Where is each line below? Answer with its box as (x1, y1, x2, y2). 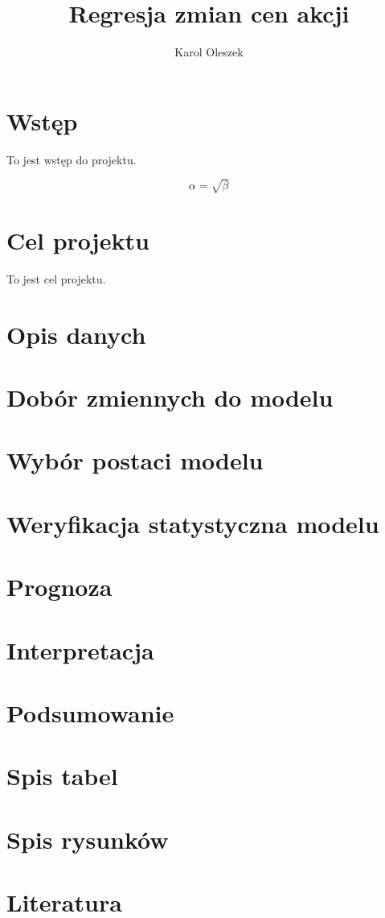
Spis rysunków (6, 822, 169, 855)
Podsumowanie (6, 696, 174, 729)
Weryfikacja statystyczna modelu (6, 507, 379, 540)
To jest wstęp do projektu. (6, 151, 137, 167)
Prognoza (6, 570, 113, 603)
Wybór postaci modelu (6, 444, 264, 477)
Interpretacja (6, 633, 154, 666)
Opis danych (6, 317, 146, 350)
